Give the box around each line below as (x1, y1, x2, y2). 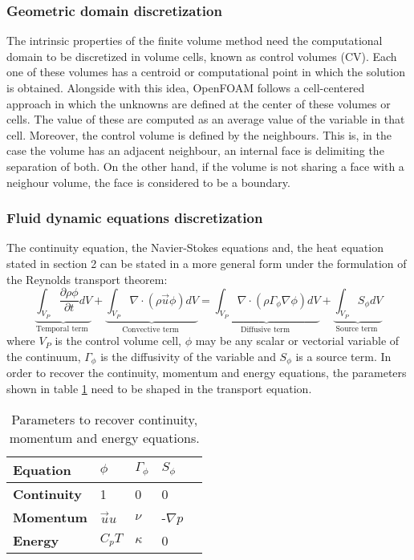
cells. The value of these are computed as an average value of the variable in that (6, 111, 405, 128)
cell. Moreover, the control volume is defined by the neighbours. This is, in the (6, 126, 392, 143)
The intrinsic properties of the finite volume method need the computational (6, 32, 383, 49)
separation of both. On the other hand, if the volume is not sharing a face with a (6, 157, 404, 174)
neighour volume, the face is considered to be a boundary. (6, 173, 290, 190)
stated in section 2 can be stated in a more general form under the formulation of (6, 254, 407, 271)
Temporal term (35, 324, 88, 333)
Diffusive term (240, 325, 290, 334)
